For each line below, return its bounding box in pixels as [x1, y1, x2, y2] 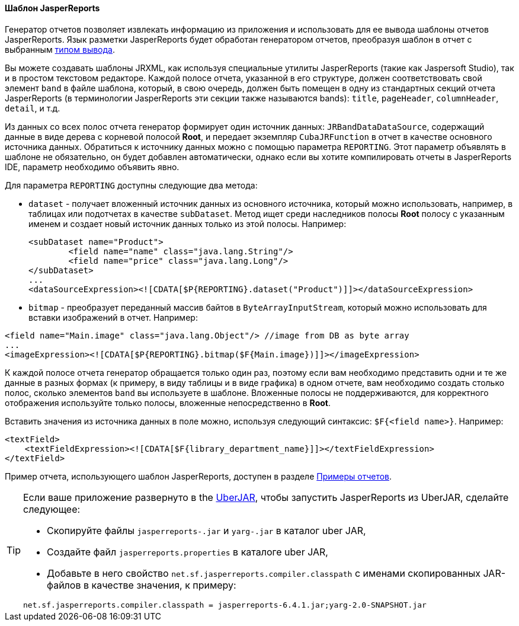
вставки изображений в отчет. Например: [28, 312, 198, 322]
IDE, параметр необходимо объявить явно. [5, 161, 180, 172]
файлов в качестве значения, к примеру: [47, 579, 236, 591]
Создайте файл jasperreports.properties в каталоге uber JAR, [47, 545, 328, 558]
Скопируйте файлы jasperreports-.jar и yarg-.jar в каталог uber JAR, [47, 524, 366, 536]
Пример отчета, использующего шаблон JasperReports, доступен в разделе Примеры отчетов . [5, 471, 392, 481]
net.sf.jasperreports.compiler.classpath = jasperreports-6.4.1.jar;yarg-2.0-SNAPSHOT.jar [23, 600, 427, 609]
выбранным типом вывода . [5, 44, 115, 55]
